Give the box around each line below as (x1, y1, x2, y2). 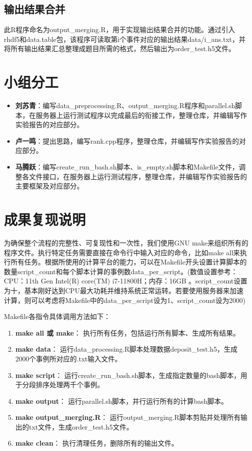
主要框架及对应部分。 (15, 181, 84, 191)
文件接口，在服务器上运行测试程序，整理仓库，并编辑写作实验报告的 (29, 171, 247, 181)
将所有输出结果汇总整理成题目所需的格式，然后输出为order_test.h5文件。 (4, 43, 235, 54)
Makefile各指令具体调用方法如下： (4, 311, 110, 321)
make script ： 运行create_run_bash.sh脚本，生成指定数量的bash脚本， (15, 370, 241, 380)
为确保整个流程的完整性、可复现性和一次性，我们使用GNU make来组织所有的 (4, 237, 249, 247)
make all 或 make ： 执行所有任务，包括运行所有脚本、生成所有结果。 (15, 327, 240, 338)
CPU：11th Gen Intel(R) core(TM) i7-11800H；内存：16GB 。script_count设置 (4, 276, 248, 286)
